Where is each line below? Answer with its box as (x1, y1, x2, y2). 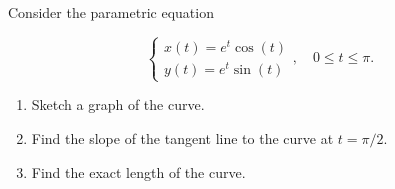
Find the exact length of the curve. (31, 161, 246, 182)
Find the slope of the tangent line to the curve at (31, 127, 334, 148)
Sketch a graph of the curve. (31, 94, 205, 115)
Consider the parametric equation (8, 2, 214, 22)
